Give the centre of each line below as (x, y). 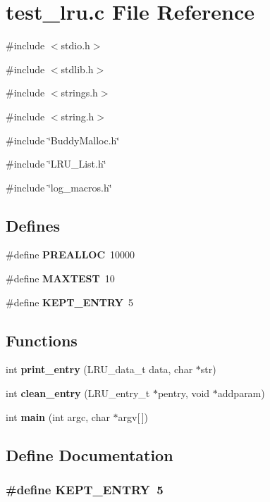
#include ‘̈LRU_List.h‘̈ (56, 164)
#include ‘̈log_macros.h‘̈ (59, 187)
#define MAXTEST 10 (60, 278)
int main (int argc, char (58, 416)
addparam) (241, 393)
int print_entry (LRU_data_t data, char (99, 369)
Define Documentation (90, 454)
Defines (33, 225)
